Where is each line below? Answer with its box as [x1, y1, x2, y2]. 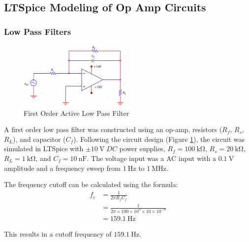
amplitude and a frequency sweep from [4, 162, 121, 173]
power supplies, [119, 143, 165, 154]
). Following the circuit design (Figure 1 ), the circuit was [73, 134, 245, 144]
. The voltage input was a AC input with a [87, 153, 217, 163]
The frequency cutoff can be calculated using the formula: [4, 179, 178, 189]
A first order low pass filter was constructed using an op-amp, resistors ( [4, 124, 222, 134]
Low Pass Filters [4, 25, 71, 37]
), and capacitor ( [13, 134, 66, 144]
